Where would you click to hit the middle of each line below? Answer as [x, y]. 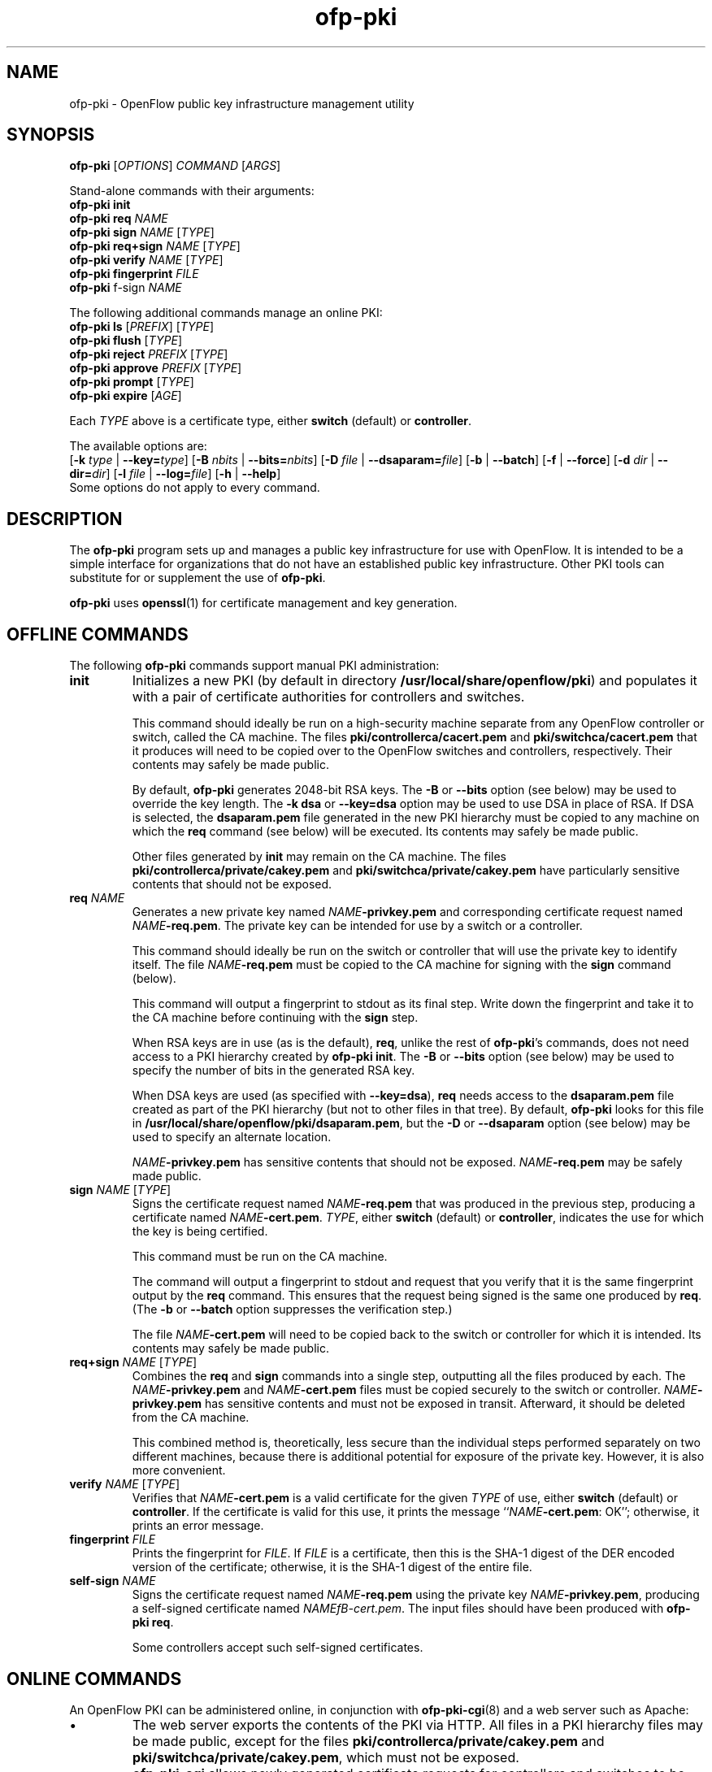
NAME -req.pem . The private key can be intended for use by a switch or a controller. [357, 926]
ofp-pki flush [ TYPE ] [126, 341]
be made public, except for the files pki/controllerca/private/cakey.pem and [369, 1741]
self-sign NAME [113, 1581]
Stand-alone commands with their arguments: [192, 191]
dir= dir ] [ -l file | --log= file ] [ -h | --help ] [175, 474]
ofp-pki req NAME [119, 219]
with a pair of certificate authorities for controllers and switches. [328, 697]
